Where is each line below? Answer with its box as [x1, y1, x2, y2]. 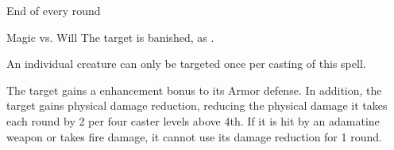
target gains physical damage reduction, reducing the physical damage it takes [6, 97, 388, 114]
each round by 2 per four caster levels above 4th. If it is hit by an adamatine [6, 112, 380, 129]
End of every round [6, 2, 101, 18]
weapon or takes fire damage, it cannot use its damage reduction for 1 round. [6, 128, 382, 144]
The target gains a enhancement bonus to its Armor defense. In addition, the [6, 81, 382, 98]
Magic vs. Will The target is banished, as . [6, 28, 214, 45]
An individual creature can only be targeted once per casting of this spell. [6, 55, 366, 72]
